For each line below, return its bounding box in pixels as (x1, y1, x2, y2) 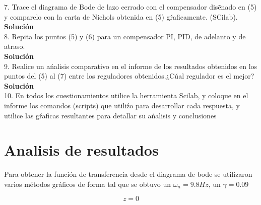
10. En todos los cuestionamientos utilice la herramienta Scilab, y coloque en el (4, 90, 248, 101)
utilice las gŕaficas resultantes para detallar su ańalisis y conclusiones (4, 110, 217, 120)
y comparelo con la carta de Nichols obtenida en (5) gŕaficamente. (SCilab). (4, 11, 238, 22)
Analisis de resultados (4, 140, 159, 160)
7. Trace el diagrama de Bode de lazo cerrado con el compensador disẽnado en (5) (4, 2, 257, 12)
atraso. (4, 41, 25, 51)
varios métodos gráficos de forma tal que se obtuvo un (4, 178, 171, 189)
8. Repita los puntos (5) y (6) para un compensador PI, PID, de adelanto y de (4, 31, 246, 41)
